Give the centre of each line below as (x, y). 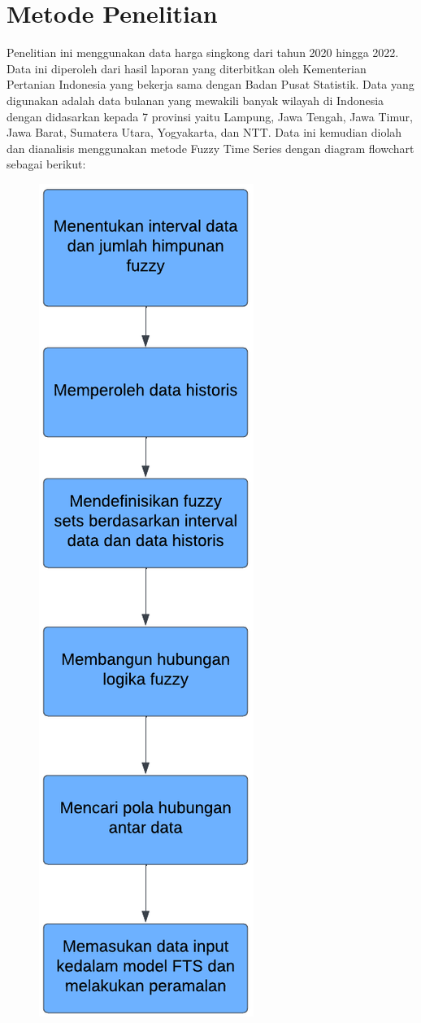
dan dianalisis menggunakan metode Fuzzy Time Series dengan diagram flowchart (210, 148)
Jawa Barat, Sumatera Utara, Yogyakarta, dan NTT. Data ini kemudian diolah (204, 132)
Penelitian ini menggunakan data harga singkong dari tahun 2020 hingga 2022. (203, 52)
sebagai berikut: (46, 164)
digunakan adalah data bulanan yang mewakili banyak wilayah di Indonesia (195, 100)
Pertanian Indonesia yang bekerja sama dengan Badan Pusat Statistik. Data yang (210, 84)
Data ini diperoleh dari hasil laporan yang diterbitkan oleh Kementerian (187, 68)
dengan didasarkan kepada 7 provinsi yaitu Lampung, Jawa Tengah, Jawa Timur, (210, 116)
